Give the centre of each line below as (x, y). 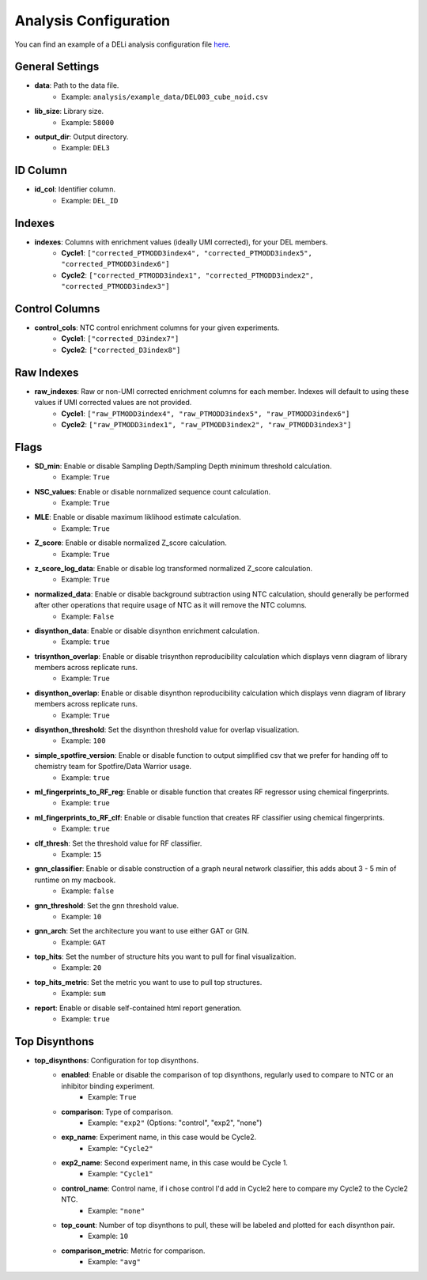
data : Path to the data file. (77, 85)
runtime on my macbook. (75, 880)
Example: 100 (83, 740)
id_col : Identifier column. (75, 189)
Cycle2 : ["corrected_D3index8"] (121, 350)
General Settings (57, 67)
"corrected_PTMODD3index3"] (115, 286)
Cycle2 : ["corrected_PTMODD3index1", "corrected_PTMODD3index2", (187, 275)
